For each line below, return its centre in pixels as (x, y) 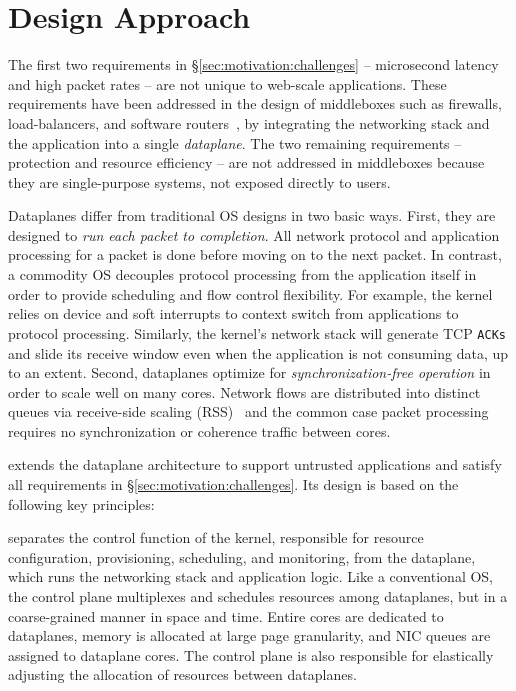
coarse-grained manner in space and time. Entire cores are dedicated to (226, 615)
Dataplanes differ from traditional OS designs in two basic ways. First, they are (252, 215)
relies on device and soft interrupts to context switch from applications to (233, 313)
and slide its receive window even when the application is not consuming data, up (258, 352)
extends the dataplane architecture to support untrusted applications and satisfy (255, 464)
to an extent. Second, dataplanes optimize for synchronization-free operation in (249, 372)
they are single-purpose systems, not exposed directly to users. (199, 181)
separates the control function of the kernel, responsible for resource (216, 537)
